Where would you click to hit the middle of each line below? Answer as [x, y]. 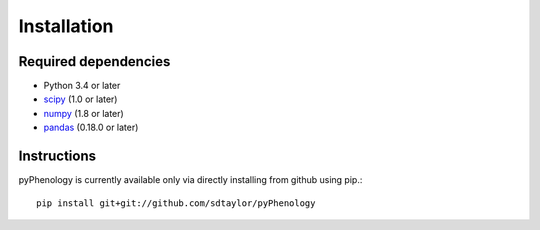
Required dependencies [94, 61]
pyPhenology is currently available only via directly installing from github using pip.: [190, 180]
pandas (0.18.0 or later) [91, 127]
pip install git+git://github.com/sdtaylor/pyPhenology [176, 203]
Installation [66, 26]
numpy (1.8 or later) [83, 113]
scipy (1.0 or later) [80, 99]
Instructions [57, 156]
